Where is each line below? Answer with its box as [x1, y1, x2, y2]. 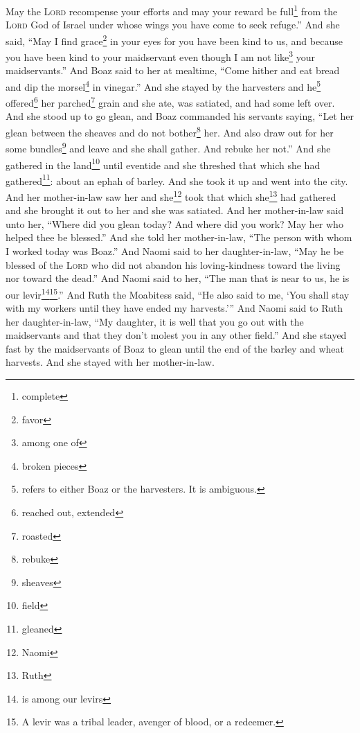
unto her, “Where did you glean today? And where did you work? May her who [6, 216, 343, 231]
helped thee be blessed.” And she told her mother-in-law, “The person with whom [6, 230, 352, 245]
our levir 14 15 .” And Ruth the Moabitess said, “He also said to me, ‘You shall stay [6, 285, 350, 301]
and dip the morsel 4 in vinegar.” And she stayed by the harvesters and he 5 [6, 77, 321, 94]
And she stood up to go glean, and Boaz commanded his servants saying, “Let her [6, 109, 354, 123]
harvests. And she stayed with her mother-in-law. [6, 355, 215, 369]
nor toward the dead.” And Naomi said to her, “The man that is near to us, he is [6, 271, 350, 285]
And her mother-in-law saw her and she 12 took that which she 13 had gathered [6, 188, 336, 204]
